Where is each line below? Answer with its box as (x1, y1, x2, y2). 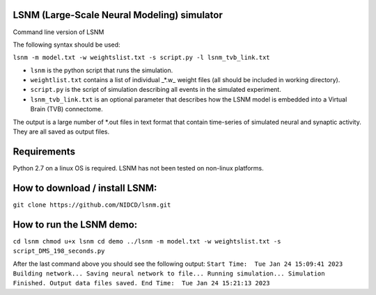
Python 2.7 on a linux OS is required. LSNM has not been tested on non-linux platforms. (13, 164, 264, 172)
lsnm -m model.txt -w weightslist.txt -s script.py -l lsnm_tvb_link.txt (13, 54, 271, 62)
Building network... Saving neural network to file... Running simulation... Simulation (13, 269, 325, 278)
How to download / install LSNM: (13, 182, 157, 194)
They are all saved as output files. (13, 127, 110, 136)
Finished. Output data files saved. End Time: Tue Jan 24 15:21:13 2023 (13, 279, 271, 287)
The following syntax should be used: (13, 40, 121, 49)
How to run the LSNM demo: (13, 218, 138, 230)
